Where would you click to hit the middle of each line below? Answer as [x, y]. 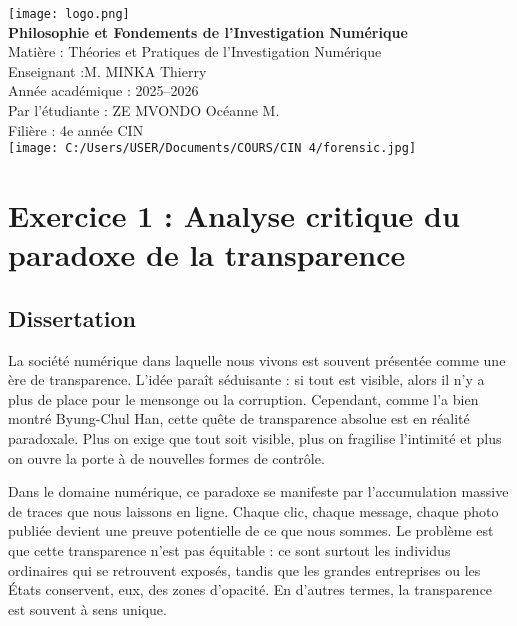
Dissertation [72, 317]
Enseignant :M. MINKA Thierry [107, 70]
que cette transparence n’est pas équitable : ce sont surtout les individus [229, 549]
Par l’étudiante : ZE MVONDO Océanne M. [144, 110]
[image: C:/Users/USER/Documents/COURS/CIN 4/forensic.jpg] [212, 148]
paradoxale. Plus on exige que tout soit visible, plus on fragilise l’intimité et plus [255, 438]
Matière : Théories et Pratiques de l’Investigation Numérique [195, 51]
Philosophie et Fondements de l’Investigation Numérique [208, 31]
